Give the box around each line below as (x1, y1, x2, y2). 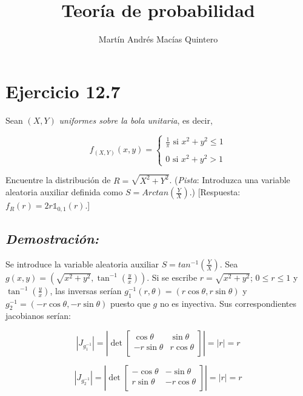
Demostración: (5, 229, 99, 247)
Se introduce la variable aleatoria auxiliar (5, 257, 159, 270)
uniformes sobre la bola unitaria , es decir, (59, 113, 213, 126)
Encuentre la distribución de (5, 173, 111, 186)
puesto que (110, 297, 150, 309)
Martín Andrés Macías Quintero (98, 33, 218, 45)
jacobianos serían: (5, 309, 71, 322)
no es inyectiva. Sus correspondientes (159, 297, 297, 309)
